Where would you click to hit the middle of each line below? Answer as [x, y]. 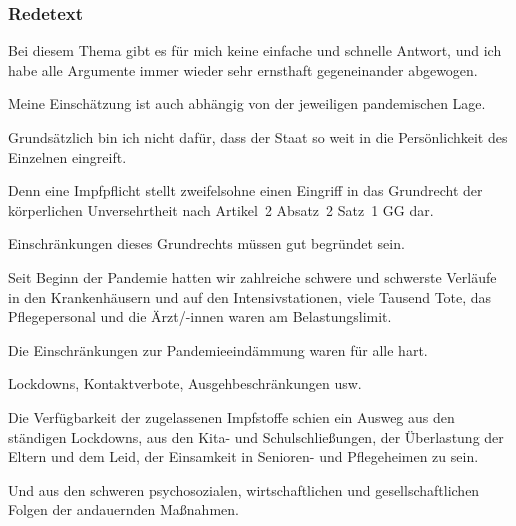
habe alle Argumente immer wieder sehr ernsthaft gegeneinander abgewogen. [243, 69]
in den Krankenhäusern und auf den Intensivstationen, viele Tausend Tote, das [250, 296]
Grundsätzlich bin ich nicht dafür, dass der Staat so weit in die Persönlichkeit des [258, 137]
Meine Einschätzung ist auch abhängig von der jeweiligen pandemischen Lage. [247, 103]
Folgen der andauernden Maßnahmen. [123, 509]
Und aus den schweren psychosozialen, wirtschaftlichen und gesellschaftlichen [244, 489]
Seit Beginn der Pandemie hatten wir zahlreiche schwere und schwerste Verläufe [252, 276]
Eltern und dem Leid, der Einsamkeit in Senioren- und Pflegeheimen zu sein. [243, 456]
